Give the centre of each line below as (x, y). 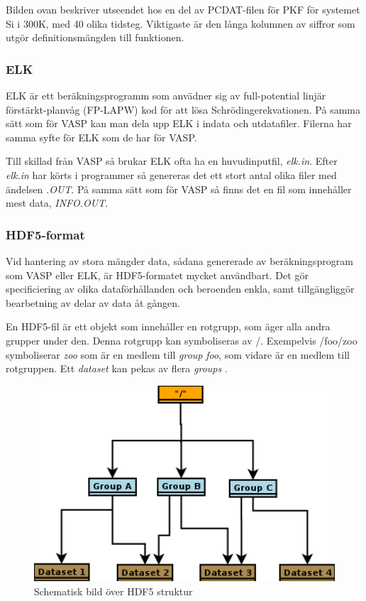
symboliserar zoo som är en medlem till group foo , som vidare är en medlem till (178, 354)
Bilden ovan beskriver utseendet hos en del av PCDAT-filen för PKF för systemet (183, 9)
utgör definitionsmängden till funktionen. (95, 37)
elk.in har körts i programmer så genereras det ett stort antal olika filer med (171, 174)
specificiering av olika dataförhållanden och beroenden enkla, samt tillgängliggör (180, 289)
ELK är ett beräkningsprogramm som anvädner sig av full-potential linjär (166, 95)
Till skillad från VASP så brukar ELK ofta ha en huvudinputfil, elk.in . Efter (172, 161)
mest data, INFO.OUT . (57, 203)
